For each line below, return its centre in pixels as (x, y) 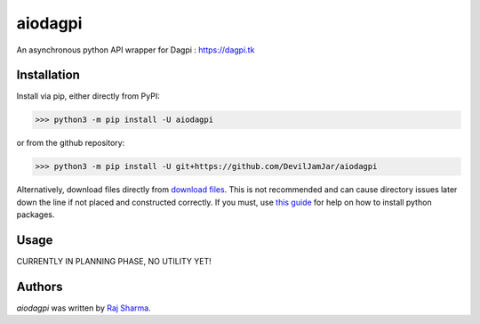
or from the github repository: (71, 143)
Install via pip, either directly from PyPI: (88, 96)
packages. (36, 215)
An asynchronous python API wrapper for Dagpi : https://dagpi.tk (136, 50)
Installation (48, 75)
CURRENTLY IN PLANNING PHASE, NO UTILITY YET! (114, 262)
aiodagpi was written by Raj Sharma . (84, 308)
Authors (40, 286)
